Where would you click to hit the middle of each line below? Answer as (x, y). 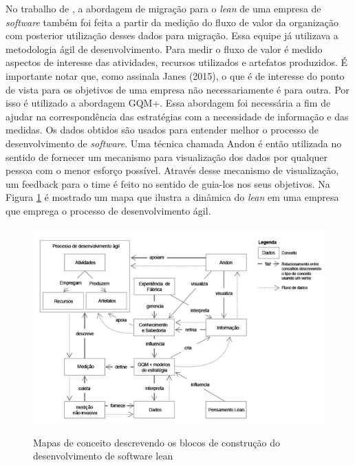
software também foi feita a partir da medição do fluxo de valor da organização (172, 22)
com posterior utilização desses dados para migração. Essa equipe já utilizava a (172, 35)
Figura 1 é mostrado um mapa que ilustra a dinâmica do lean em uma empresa (172, 197)
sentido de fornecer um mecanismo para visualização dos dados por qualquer (167, 156)
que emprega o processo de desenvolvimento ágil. (108, 210)
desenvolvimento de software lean (103, 456)
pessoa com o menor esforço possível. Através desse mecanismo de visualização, (172, 170)
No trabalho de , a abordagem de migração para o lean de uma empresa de (163, 8)
